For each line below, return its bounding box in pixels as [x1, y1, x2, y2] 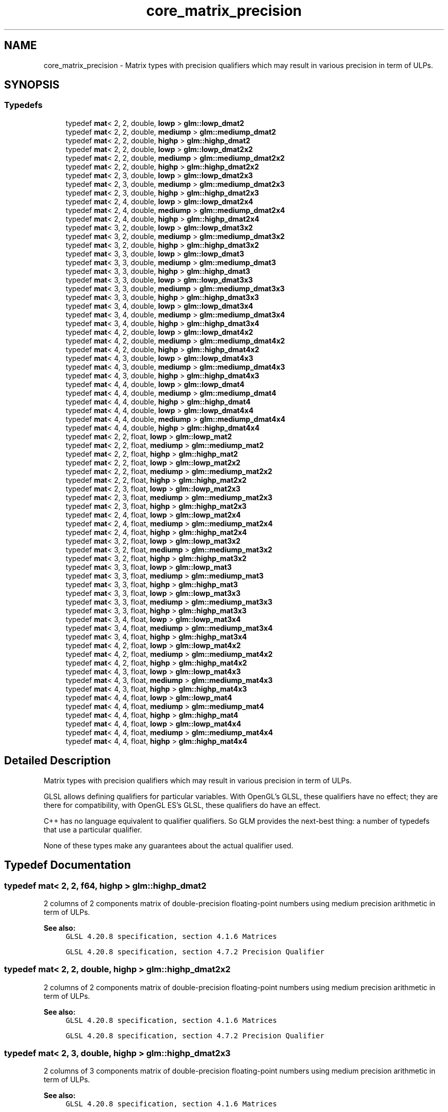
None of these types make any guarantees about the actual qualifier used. [43, 841, 294, 850]
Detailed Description [4, 754, 111, 767]
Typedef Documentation [4, 859, 131, 872]
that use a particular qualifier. [43, 825, 142, 834]
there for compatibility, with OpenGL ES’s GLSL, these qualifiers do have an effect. [43, 800, 321, 809]
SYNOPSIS [4, 78, 60, 92]
